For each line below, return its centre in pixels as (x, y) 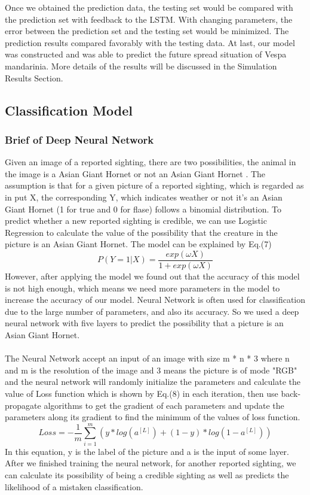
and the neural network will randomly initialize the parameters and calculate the (153, 382)
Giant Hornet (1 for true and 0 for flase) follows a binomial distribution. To (143, 209)
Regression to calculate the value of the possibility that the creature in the (141, 232)
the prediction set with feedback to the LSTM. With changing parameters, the (149, 19)
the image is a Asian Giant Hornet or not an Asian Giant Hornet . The (135, 173)
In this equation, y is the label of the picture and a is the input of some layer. (147, 451)
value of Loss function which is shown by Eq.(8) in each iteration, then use (142, 393)
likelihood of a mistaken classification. (74, 486)
